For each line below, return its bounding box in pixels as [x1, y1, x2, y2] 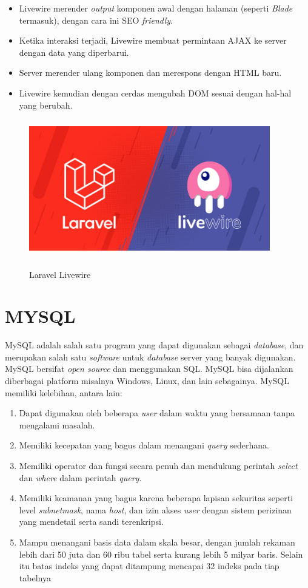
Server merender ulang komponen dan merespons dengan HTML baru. [19, 66, 282, 79]
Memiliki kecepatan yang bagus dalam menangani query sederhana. [19, 439, 269, 451]
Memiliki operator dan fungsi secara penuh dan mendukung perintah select [19, 459, 298, 471]
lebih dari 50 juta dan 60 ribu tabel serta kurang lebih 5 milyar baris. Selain [19, 547, 303, 560]
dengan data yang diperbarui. [19, 46, 129, 58]
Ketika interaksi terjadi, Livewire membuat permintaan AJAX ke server [19, 34, 287, 47]
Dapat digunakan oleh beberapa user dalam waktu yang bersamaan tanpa [19, 407, 295, 419]
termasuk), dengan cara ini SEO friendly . [19, 13, 173, 26]
